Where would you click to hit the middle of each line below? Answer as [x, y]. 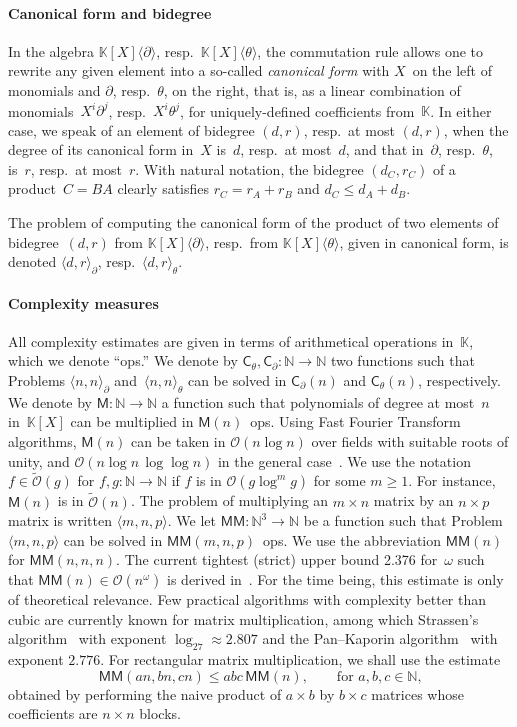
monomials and [54, 89]
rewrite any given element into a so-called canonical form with [199, 70]
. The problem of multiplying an [229, 500]
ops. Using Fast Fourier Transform [355, 421]
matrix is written [60, 520]
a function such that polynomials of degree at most [318, 401]
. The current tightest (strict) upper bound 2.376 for [277, 559]
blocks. [160, 713]
